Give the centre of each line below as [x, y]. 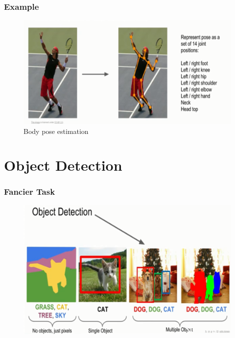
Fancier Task [30, 191]
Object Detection [63, 165]
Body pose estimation [56, 131]
